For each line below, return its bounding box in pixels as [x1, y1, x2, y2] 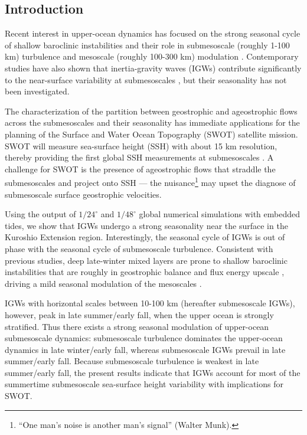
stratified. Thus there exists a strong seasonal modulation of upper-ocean [5, 320, 269, 332]
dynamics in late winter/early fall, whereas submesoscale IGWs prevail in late [5, 343, 286, 355]
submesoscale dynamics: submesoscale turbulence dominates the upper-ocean [5, 332, 283, 344]
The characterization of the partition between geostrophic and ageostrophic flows [5, 104, 298, 117]
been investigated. [5, 85, 70, 97]
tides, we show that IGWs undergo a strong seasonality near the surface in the [5, 219, 288, 231]
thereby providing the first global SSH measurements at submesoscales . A [5, 151, 274, 163]
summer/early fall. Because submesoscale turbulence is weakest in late [5, 355, 259, 367]
